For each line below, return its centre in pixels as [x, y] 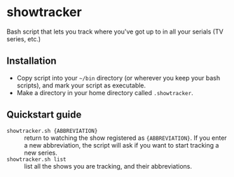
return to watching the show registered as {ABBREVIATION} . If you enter [125, 138]
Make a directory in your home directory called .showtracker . [105, 92]
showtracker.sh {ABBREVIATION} [52, 131]
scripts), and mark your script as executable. [81, 85]
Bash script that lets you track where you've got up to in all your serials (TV [115, 31]
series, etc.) [24, 38]
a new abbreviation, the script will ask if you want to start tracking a [122, 145]
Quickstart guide [44, 115]
